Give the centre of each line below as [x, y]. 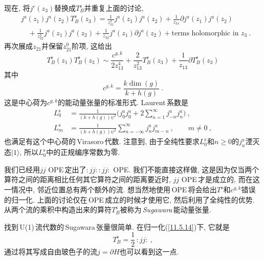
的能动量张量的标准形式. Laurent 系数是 [123, 102]
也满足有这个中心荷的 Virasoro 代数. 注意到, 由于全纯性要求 [102, 141]
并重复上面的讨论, [114, 8]
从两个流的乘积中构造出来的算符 [58, 209]
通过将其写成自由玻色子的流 [51, 252]
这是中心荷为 [26, 102]
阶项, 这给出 [92, 46]
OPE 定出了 [67, 169]
